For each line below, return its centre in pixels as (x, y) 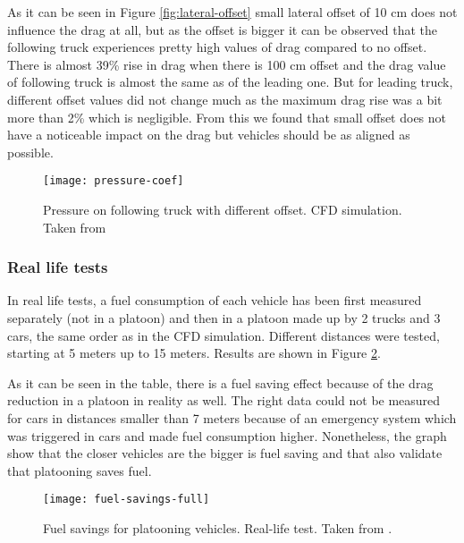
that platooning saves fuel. (80, 470)
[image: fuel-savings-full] (127, 500)
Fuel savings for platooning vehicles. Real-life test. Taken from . (218, 528)
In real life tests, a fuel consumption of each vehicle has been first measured (215, 300)
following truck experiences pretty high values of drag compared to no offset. (217, 47)
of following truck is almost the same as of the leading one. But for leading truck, (230, 82)
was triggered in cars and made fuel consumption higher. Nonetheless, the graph (227, 435)
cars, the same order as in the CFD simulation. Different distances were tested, (224, 335)
